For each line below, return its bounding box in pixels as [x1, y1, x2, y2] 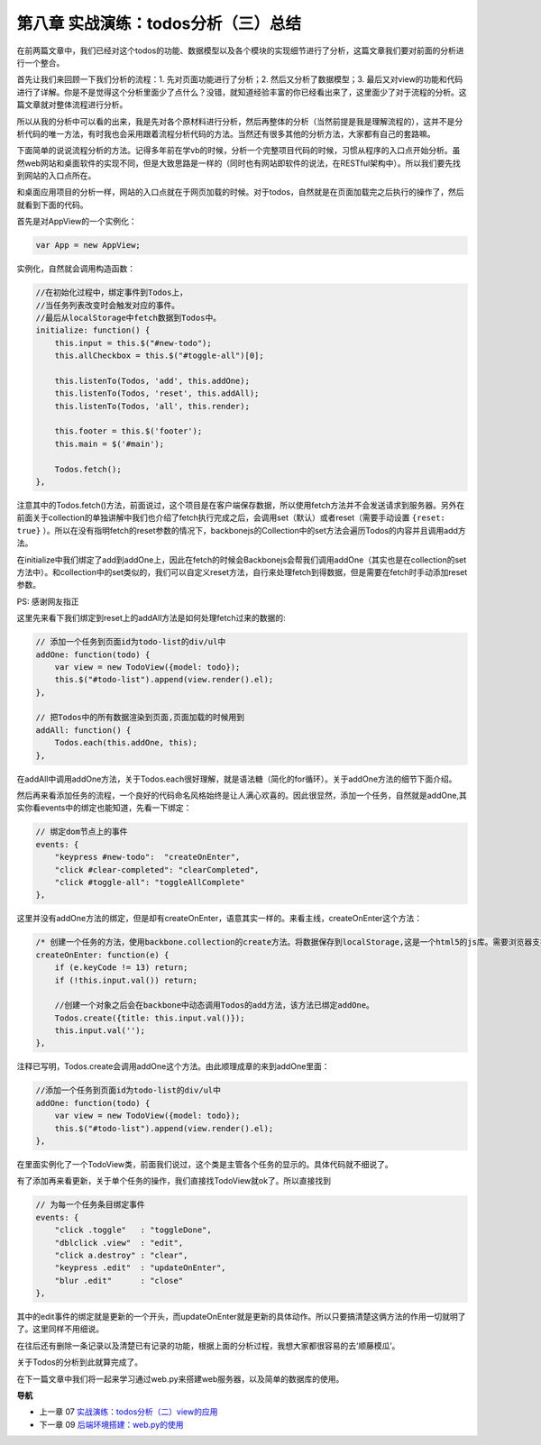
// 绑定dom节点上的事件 [35, 827, 128, 837]
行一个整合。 [16, 57, 65, 68]
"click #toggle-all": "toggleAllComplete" [54, 877, 245, 887]
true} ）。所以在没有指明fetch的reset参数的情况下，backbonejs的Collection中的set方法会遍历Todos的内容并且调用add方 [16, 525, 466, 535]
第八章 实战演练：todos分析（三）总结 [16, 14, 302, 33]
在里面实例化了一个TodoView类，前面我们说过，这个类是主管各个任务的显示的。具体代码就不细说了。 [16, 1158, 394, 1169]
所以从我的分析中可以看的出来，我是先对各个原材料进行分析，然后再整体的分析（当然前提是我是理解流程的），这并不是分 [16, 115, 463, 126]
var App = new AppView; [35, 240, 142, 251]
